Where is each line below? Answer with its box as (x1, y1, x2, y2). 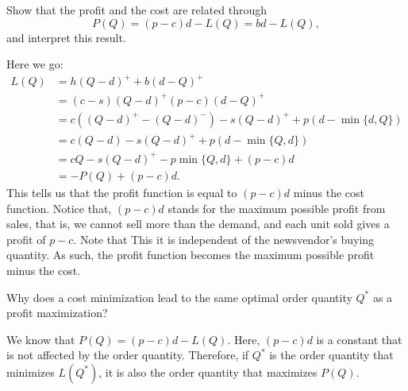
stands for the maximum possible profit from (167, 199, 386, 216)
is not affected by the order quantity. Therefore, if (6, 346, 249, 363)
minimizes (6, 363, 55, 380)
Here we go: (6, 56, 64, 72)
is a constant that (316, 331, 402, 347)
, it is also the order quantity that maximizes (98, 363, 318, 380)
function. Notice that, (6, 199, 112, 216)
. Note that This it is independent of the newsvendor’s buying (73, 230, 375, 247)
